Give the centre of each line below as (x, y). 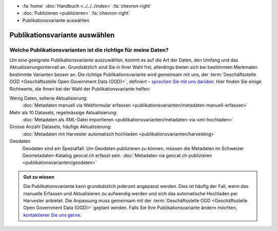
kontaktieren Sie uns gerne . (52, 215)
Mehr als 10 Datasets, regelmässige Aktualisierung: (63, 112)
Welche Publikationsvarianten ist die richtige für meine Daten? (89, 50)
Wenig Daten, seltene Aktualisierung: (48, 98)
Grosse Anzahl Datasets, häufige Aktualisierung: (61, 127)
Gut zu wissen (39, 177)
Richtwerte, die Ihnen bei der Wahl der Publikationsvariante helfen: (80, 89)
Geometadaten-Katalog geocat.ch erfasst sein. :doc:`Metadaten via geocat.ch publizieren (117, 156)
